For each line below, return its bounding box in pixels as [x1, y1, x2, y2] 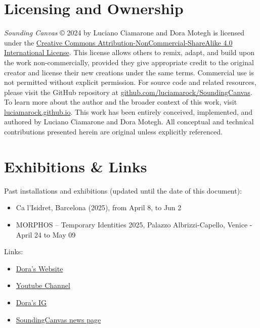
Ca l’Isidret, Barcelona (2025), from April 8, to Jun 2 [16, 202, 182, 213]
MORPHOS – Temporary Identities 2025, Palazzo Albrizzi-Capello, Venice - [16, 219, 252, 229]
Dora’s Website [16, 263, 63, 273]
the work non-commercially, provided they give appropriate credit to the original [4, 57, 254, 67]
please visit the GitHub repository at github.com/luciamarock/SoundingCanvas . [4, 86, 252, 97]
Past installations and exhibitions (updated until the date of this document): [4, 185, 242, 196]
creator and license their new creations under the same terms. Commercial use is [4, 67, 254, 77]
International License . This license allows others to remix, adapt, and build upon [4, 47, 255, 58]
